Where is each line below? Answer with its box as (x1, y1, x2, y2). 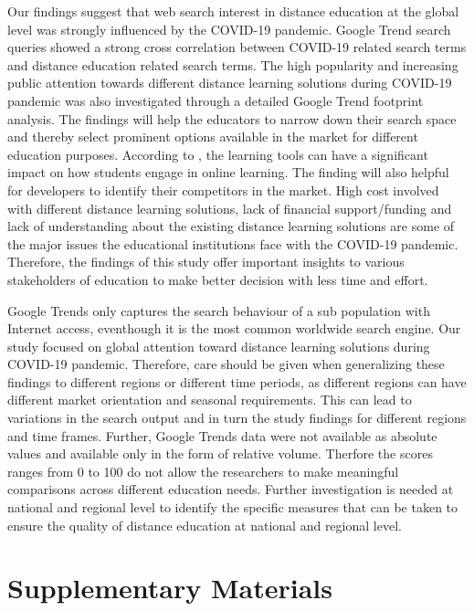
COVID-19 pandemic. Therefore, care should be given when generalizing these (7, 354, 445, 374)
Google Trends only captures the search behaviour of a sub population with (7, 300, 430, 320)
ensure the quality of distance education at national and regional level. (7, 515, 402, 534)
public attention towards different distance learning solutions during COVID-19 (7, 73, 452, 92)
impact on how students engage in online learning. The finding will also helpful (7, 163, 449, 182)
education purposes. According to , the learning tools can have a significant (7, 144, 428, 163)
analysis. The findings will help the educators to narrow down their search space (7, 109, 457, 128)
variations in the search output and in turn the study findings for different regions (7, 408, 467, 427)
